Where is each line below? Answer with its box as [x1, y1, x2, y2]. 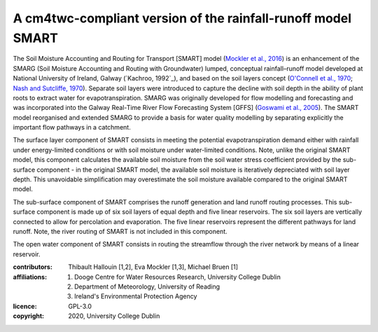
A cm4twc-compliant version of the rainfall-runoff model [13, 11, 352, 26]
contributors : [13, 263, 52, 271]
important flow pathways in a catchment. [13, 123, 131, 132]
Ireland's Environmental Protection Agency [74, 292, 197, 300]
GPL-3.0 [68, 302, 92, 310]
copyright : [13, 312, 45, 320]
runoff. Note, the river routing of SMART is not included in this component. [13, 227, 227, 235]
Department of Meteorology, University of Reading [74, 282, 220, 291]
